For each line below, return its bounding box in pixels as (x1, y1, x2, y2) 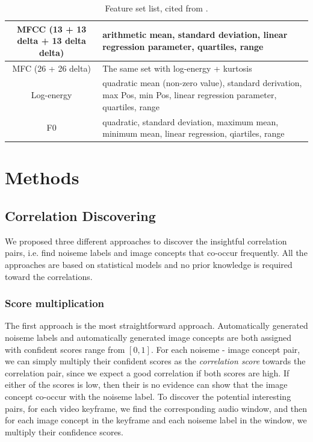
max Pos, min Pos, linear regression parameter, (102, 89, 277, 101)
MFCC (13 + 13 (16, 22, 87, 35)
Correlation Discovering (5, 206, 156, 225)
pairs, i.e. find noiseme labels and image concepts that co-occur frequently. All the (5, 246, 308, 259)
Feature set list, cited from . (105, 2, 208, 14)
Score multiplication (5, 296, 104, 311)
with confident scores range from (5, 343, 125, 355)
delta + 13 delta (17, 34, 86, 47)
